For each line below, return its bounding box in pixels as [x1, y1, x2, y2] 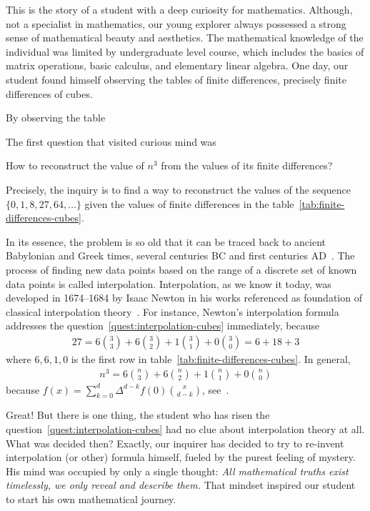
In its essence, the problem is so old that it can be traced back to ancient [6, 234, 326, 249]
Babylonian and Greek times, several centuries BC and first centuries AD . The [6, 248, 355, 263]
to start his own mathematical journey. [6, 491, 176, 506]
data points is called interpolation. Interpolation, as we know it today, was [6, 276, 331, 291]
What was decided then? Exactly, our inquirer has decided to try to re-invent [6, 435, 344, 450]
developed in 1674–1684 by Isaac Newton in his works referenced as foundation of [6, 290, 362, 305]
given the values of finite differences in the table [84, 196, 294, 211]
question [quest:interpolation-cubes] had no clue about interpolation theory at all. [6, 422, 365, 436]
